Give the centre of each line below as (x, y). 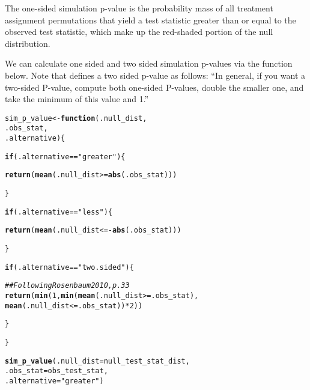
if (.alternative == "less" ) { (59, 212)
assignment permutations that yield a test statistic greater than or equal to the (150, 20)
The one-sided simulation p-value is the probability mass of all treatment (139, 8)
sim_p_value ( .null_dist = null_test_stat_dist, (97, 361)
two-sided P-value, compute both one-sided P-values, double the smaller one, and (154, 87)
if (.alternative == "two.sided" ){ (69, 267)
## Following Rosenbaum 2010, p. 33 (67, 286)
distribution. (28, 43)
